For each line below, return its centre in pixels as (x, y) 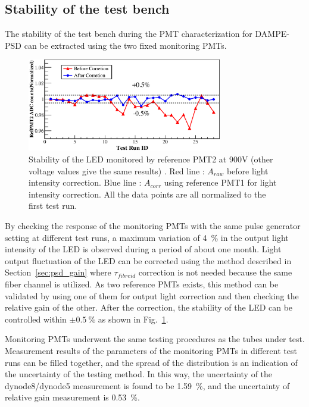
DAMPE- (272, 34)
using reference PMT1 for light (220, 182)
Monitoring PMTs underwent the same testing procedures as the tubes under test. (155, 339)
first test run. (53, 206)
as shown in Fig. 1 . (133, 319)
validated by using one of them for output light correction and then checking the (152, 295)
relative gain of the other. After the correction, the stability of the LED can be (149, 307)
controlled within (36, 319)
